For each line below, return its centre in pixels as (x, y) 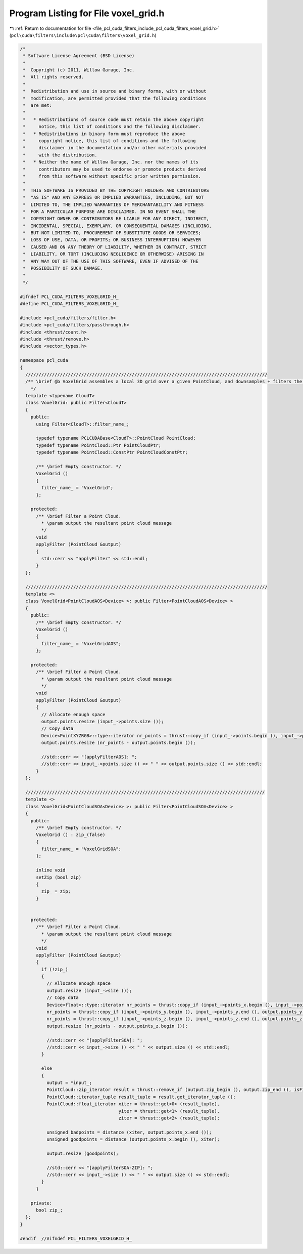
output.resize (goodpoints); (82, 1153)
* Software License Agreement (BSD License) (79, 56)
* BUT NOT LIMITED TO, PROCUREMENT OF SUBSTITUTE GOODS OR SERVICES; (112, 233)
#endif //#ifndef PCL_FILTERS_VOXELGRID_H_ (76, 1238)
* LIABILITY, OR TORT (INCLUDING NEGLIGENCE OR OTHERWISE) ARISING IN (113, 254)
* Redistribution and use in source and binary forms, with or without (115, 91)
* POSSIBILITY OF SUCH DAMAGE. (63, 268)
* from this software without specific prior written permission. (112, 176)
